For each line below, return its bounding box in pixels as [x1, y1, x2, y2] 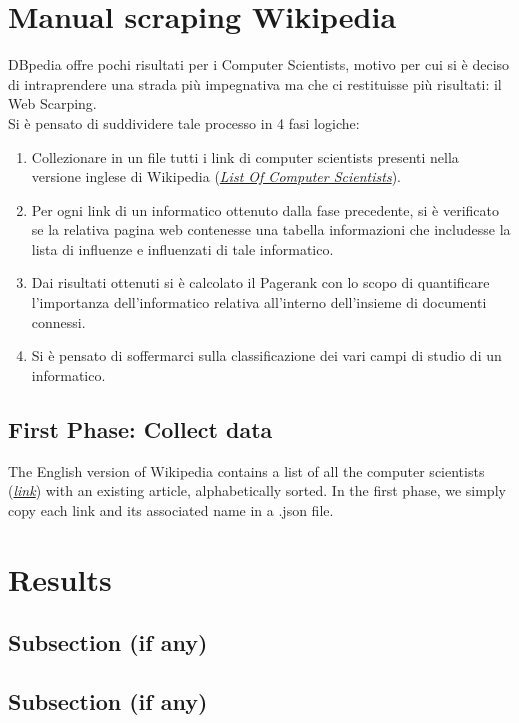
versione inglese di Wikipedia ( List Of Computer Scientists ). [31, 166, 401, 187]
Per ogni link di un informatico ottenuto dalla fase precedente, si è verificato [31, 199, 499, 220]
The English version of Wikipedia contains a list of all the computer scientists [8, 460, 485, 481]
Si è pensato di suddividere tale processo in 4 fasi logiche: [8, 112, 360, 133]
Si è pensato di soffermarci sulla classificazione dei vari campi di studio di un [31, 345, 502, 366]
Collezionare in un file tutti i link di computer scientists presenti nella [31, 146, 459, 167]
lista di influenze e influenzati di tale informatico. [31, 238, 334, 259]
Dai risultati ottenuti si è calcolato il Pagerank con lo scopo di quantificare [31, 272, 490, 293]
